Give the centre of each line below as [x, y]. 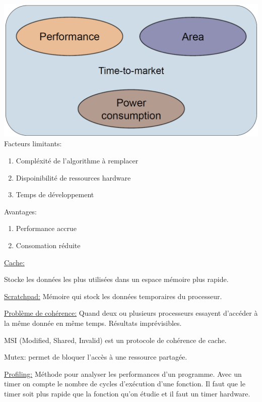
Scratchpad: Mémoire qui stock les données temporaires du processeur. [113, 296]
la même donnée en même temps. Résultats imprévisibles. [93, 323]
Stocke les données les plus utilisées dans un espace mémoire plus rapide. [116, 279]
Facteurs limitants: [33, 143]
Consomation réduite [48, 245]
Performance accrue [46, 228]
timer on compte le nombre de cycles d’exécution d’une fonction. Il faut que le [125, 384]
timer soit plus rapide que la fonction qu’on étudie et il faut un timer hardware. [127, 393]
